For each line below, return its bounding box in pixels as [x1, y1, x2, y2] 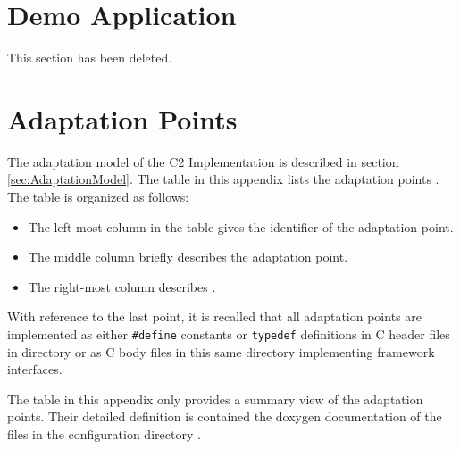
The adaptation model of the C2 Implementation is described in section [7, 152, 399, 170]
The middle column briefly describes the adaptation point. [28, 247, 348, 266]
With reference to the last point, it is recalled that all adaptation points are [7, 307, 422, 326]
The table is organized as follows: [7, 187, 189, 206]
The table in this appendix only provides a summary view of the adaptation [7, 389, 423, 408]
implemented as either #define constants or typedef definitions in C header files [7, 325, 450, 343]
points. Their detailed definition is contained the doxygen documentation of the [7, 407, 442, 426]
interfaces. [7, 360, 63, 378]
